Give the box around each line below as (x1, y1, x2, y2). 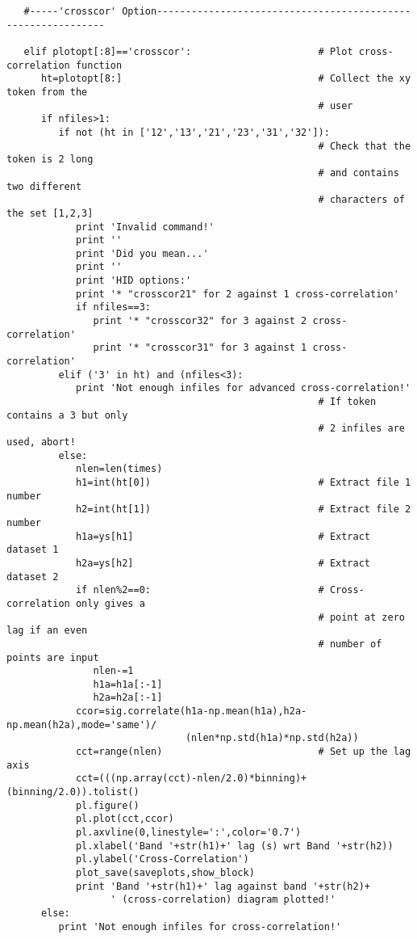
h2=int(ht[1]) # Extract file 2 (75, 503, 411, 516)
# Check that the (318, 140, 411, 152)
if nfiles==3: (75, 301, 151, 314)
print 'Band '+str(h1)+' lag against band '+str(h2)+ (75, 880, 371, 892)
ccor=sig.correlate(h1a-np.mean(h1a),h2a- (75, 705, 307, 718)
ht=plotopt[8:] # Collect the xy (40, 73, 411, 85)
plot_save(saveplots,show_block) (75, 867, 255, 878)
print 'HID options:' (75, 275, 192, 287)
